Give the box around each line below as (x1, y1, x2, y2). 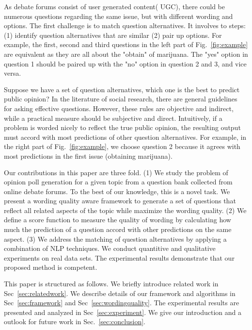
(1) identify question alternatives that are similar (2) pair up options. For (4, 30, 222, 40)
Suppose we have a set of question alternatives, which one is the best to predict (4, 84, 240, 94)
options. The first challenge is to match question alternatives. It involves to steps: (4, 20, 246, 31)
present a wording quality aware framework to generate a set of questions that (4, 196, 236, 206)
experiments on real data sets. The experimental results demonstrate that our (4, 252, 235, 263)
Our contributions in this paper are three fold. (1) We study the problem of (4, 167, 228, 177)
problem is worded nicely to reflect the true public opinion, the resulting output (4, 122, 241, 132)
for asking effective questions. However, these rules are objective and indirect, (4, 103, 234, 113)
